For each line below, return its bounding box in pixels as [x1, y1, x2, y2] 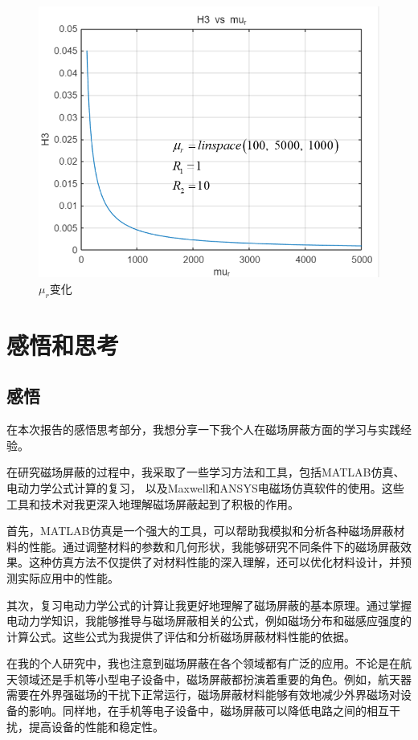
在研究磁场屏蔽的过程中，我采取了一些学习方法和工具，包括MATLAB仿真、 [6, 464, 405, 480]
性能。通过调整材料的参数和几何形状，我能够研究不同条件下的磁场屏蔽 [28, 538, 400, 554]
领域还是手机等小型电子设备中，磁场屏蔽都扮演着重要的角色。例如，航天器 [17, 670, 412, 687]
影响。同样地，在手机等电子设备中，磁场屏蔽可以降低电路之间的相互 [28, 702, 389, 719]
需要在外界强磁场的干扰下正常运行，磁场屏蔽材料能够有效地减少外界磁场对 [6, 686, 400, 703]
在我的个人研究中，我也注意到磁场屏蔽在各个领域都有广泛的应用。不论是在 [6, 655, 400, 672]
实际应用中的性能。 [17, 569, 119, 586]
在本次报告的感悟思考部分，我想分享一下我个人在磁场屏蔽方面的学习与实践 [6, 421, 400, 438]
